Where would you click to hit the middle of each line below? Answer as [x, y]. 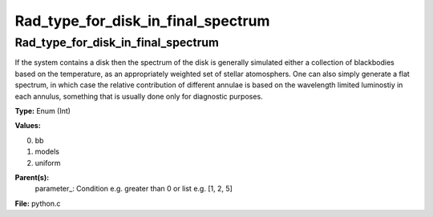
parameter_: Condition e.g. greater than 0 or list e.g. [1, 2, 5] [134, 189]
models [47, 151]
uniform [48, 163]
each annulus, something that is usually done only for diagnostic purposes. [139, 96]
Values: [28, 126]
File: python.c [38, 203]
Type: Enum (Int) [43, 111]
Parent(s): [32, 177]
